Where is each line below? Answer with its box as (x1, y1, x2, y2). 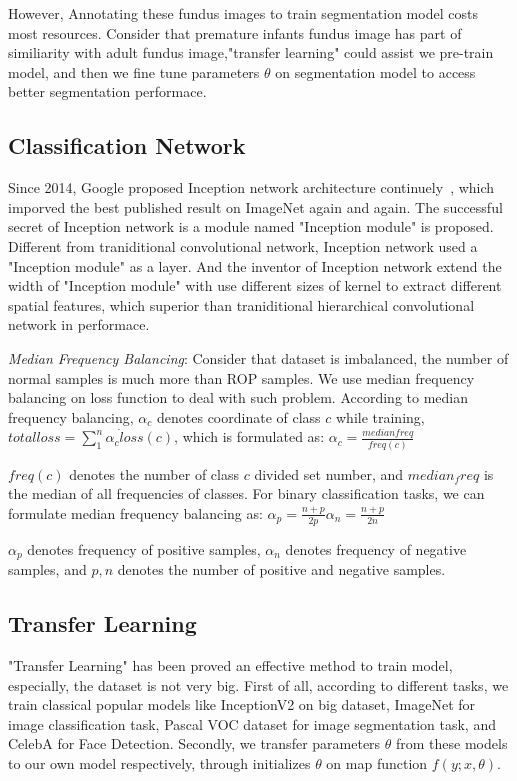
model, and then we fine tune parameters (8, 61, 260, 82)
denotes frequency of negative (285, 538, 467, 559)
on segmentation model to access (275, 61, 476, 82)
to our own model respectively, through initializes (8, 752, 311, 773)
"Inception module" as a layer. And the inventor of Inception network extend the (8, 255, 502, 276)
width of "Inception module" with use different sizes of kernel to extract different (8, 275, 502, 296)
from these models (396, 733, 508, 754)
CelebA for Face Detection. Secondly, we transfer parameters (8, 733, 381, 754)
